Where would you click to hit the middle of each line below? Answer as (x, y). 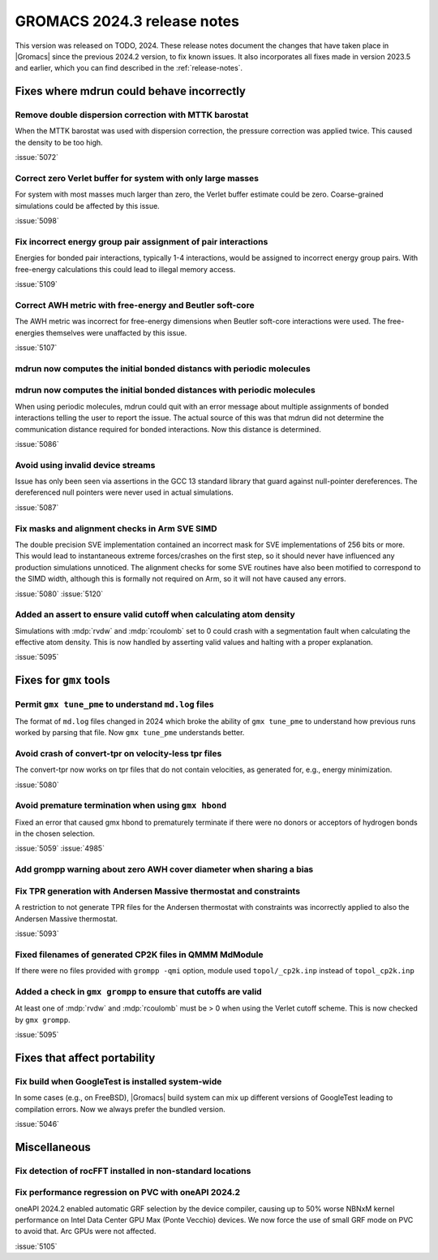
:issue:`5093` (37, 933)
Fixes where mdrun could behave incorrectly (131, 91)
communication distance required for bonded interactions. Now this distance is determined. (168, 429)
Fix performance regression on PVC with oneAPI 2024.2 (128, 1193)
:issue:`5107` (36, 348)
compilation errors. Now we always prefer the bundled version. (120, 1109)
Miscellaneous (53, 1147)
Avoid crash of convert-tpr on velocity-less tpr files (118, 753)
